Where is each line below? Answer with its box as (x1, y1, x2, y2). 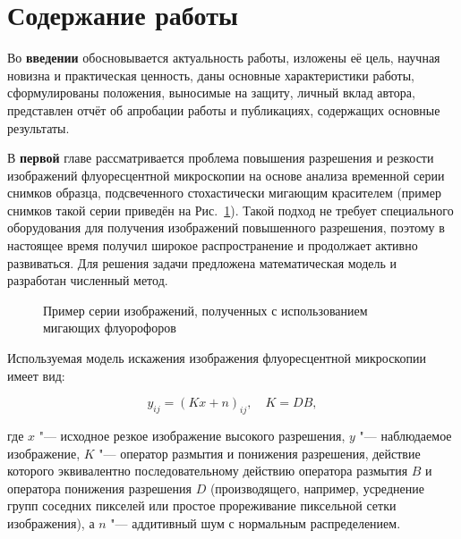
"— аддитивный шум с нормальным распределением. (110, 513, 401, 532)
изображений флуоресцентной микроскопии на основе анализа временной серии (7, 165, 445, 184)
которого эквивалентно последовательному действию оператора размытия (7, 461, 408, 480)
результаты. (7, 118, 70, 137)
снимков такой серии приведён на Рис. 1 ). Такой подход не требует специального (7, 200, 454, 219)
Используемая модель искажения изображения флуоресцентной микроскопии (7, 349, 426, 367)
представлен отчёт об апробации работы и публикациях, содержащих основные (7, 100, 440, 119)
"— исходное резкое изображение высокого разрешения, (38, 426, 346, 445)
